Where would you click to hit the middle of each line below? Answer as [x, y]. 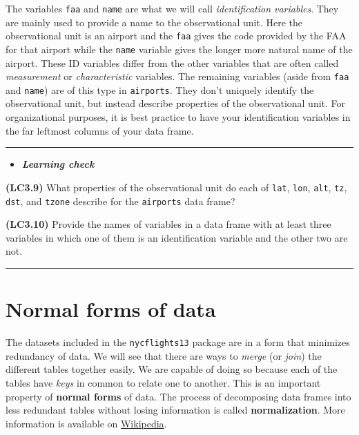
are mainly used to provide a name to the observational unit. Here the [154, 22]
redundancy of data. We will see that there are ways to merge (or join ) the [164, 355]
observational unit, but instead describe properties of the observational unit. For [176, 103]
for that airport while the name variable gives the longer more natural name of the [179, 49]
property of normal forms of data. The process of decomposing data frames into [178, 396]
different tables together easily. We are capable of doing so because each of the [172, 369]
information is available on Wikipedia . [86, 423]
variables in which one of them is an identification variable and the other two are [177, 237]
